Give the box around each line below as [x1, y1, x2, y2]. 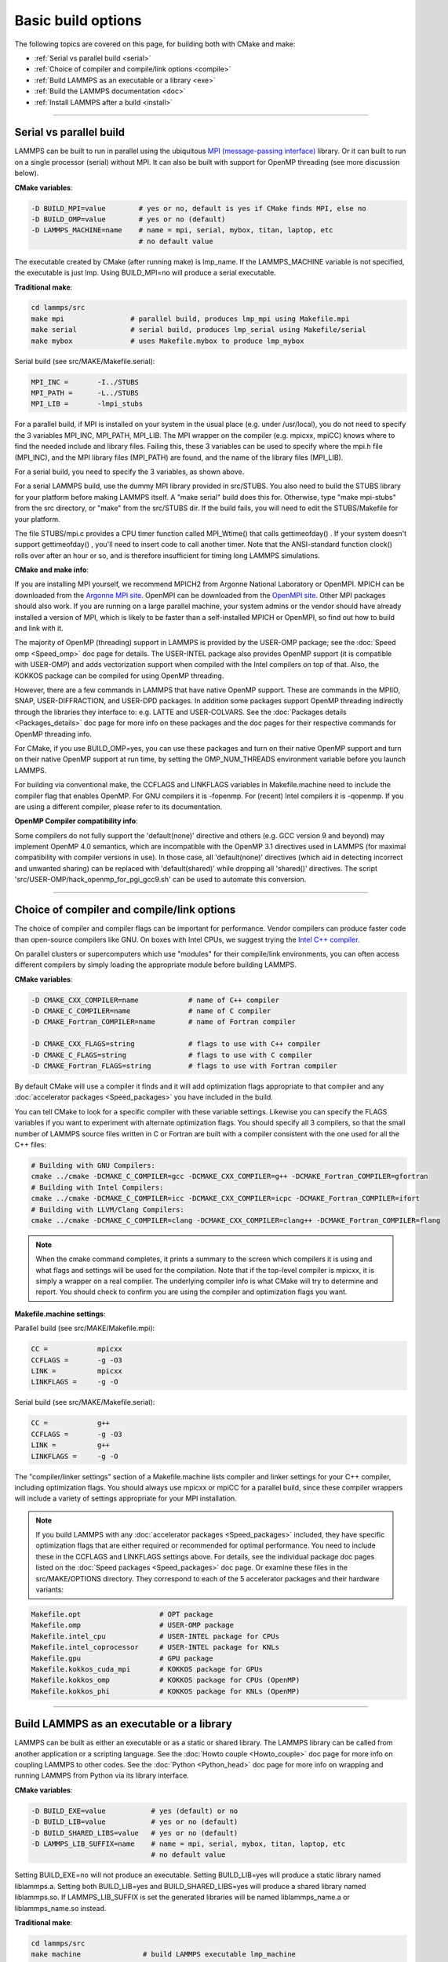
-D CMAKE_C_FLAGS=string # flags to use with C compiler [31, 1050, 313, 1059]
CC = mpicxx [31, 1344, 123, 1354]
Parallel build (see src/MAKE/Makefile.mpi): [14, 1323, 155, 1333]
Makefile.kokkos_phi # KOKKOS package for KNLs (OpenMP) [31, 1687, 300, 1695]
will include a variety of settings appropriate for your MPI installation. [14, 1493, 237, 1503]
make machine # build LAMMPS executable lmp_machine [31, 1950, 297, 1959]
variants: [35, 1585, 64, 1595]
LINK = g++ [31, 1441, 110, 1450]
